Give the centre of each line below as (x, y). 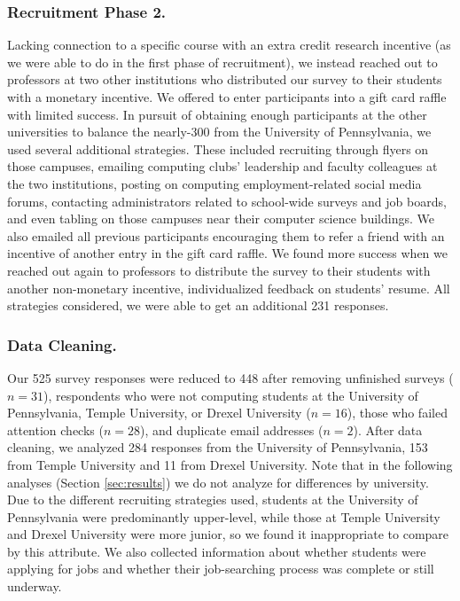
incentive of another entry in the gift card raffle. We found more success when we (227, 253)
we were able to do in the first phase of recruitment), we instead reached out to (222, 62)
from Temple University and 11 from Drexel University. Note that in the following (230, 464)
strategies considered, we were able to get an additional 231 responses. (198, 305)
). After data (388, 429)
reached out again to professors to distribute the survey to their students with (219, 270)
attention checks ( (55, 429)
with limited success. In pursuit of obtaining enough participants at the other (217, 114)
